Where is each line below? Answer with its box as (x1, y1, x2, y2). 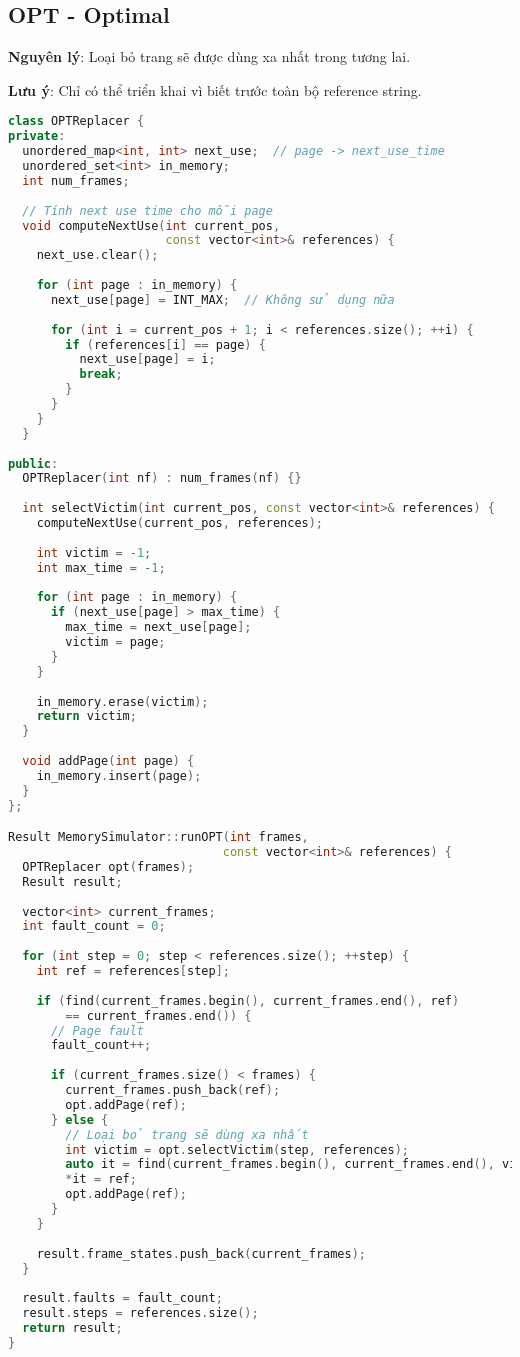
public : (8, 456, 59, 471)
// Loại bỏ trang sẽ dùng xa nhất (65, 1127, 309, 1142)
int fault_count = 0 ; (22, 919, 166, 934)
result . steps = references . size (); (22, 1306, 259, 1321)
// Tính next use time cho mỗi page (22, 203, 273, 218)
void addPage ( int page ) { (22, 754, 195, 769)
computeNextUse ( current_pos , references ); (36, 516, 324, 531)
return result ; (22, 1321, 123, 1336)
